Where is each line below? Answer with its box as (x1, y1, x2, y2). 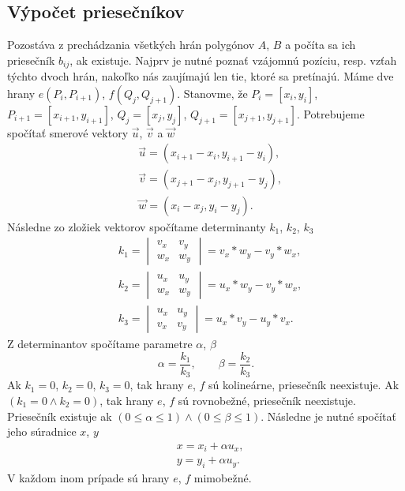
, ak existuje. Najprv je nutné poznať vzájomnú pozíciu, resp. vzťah (69, 51, 397, 68)
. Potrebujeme (296, 105, 365, 122)
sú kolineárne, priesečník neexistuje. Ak (208, 377, 399, 393)
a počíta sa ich (285, 36, 356, 53)
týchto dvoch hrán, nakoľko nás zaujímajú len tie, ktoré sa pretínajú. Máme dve (7, 68, 394, 84)
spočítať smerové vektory (7, 124, 129, 141)
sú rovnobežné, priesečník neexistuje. (178, 392, 356, 408)
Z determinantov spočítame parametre (7, 335, 193, 352)
